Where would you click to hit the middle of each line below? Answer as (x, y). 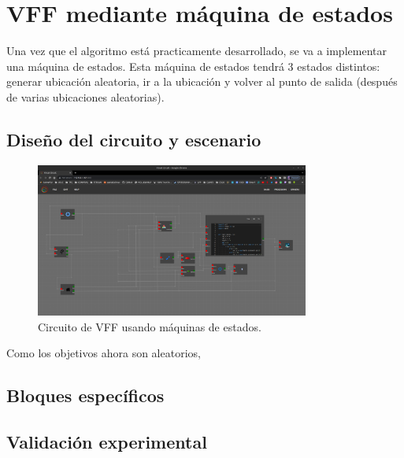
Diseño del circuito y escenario (134, 139)
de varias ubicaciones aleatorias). (85, 96)
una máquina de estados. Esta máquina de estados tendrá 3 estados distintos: (193, 66)
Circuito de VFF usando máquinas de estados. (150, 326)
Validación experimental (107, 441)
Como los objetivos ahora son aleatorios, (104, 353)
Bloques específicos (85, 395)
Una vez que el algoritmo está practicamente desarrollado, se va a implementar (196, 51)
